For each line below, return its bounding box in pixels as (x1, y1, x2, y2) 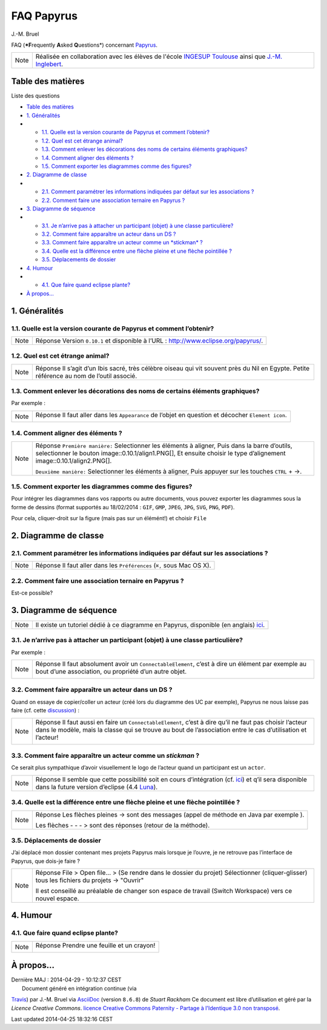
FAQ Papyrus (11, 9, 78, 22)
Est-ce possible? (11, 589, 53, 597)
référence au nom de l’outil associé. (35, 372, 137, 380)
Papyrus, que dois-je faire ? (11, 857, 81, 864)
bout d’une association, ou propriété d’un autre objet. (35, 667, 187, 676)
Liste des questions (11, 92, 60, 99)
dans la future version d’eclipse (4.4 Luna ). (35, 783, 158, 791)
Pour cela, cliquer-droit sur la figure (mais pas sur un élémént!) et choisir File (11, 515, 207, 522)
